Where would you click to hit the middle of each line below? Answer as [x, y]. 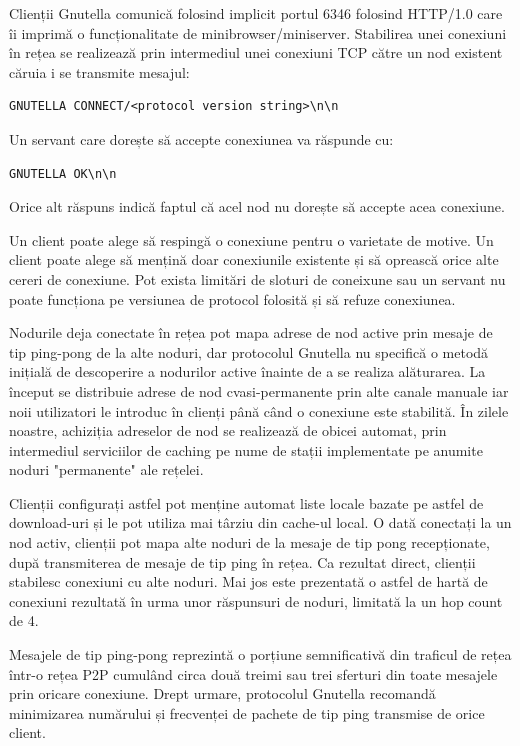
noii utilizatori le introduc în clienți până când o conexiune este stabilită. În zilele [259, 410]
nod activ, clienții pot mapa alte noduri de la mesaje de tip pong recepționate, [249, 542]
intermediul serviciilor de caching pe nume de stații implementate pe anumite [246, 449]
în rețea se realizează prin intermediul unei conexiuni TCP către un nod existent [256, 52]
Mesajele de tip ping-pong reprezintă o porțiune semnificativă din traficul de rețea [260, 654]
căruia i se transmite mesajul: [99, 71]
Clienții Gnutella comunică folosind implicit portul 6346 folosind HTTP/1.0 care [256, 13]
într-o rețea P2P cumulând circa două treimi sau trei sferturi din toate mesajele [253, 673]
